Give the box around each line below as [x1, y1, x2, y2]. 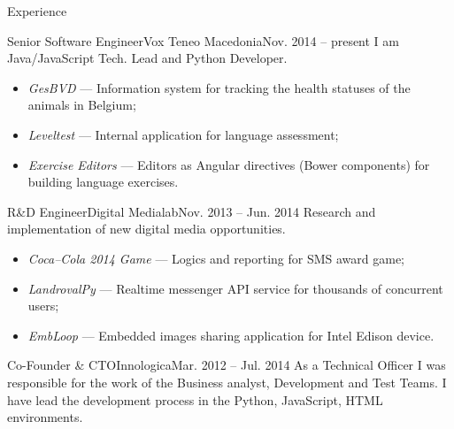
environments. [7, 408, 83, 426]
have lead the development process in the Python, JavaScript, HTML [7, 390, 383, 409]
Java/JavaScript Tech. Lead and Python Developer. [7, 49, 288, 67]
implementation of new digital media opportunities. [7, 219, 286, 238]
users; [27, 296, 59, 315]
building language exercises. [27, 172, 179, 191]
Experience [7, 2, 67, 19]
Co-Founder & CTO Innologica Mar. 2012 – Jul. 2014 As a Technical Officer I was [7, 356, 446, 374]
